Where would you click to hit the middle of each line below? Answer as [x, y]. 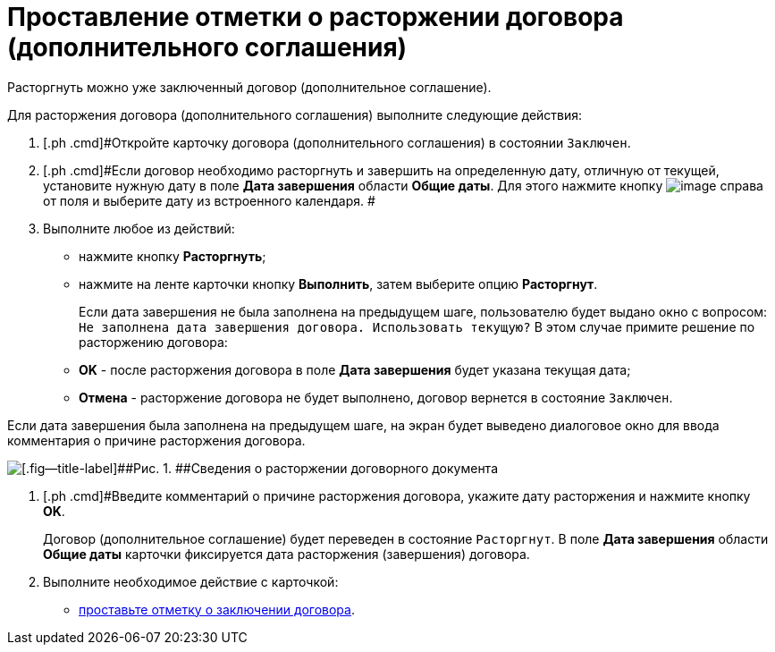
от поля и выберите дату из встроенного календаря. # [209, 200]
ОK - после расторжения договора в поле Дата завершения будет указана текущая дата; [355, 369]
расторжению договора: [153, 342]
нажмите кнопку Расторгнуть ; [173, 256]
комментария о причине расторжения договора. [156, 440]
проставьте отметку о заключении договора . [217, 609]
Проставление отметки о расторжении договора [316, 17]
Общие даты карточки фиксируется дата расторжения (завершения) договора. [286, 554]
